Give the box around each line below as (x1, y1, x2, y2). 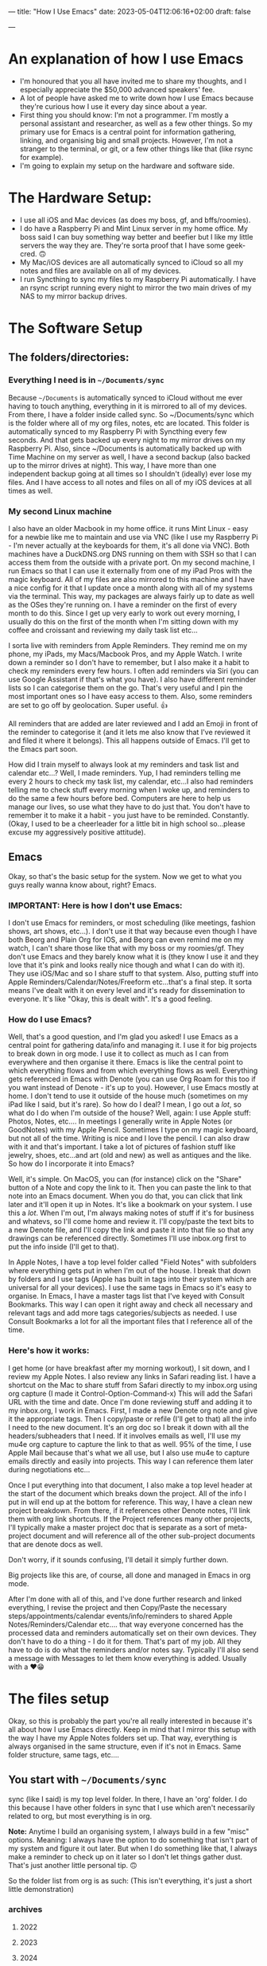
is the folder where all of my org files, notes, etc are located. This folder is (8, 418, 250, 428)
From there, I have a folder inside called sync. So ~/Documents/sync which (8, 409, 254, 419)
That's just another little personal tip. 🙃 (8, 1860, 137, 1870)
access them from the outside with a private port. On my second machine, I (8, 557, 255, 568)
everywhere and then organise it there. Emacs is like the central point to (8, 1057, 244, 1067)
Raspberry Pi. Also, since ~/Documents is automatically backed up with (8, 444, 242, 453)
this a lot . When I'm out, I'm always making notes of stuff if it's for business (8, 1208, 254, 1218)
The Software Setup (8, 319, 143, 338)
